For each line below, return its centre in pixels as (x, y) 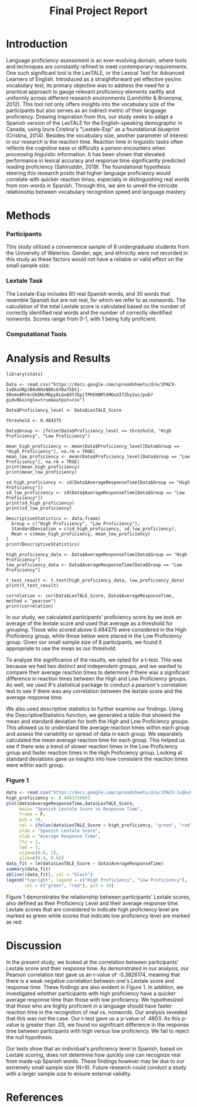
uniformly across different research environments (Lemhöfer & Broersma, (95, 98)
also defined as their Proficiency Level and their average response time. (93, 903)
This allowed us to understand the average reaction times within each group (98, 727)
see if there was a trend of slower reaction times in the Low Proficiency (92, 746)
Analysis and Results (58, 358)
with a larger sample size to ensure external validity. (69, 1073)
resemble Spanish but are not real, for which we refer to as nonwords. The (96, 300)
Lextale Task (24, 281)
